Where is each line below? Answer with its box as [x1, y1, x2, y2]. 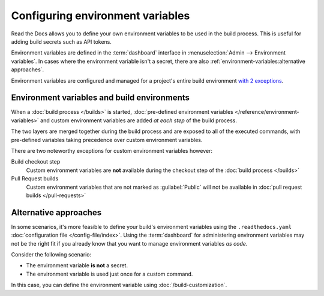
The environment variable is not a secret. [26, 262, 128, 269]
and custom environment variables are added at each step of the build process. [40, 117, 237, 124]
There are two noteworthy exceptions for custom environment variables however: [11, 147, 213, 154]
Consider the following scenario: [11, 251, 92, 258]
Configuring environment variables [11, 9, 190, 22]
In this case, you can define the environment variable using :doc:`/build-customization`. [11, 282, 227, 289]
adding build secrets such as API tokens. [11, 38, 112, 45]
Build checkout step [11, 158, 61, 165]
